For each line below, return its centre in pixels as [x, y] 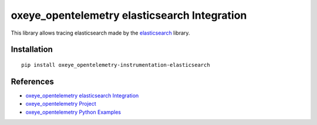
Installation [32, 50]
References [32, 81]
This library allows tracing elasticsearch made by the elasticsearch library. [100, 33]
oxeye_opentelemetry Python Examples [73, 112]
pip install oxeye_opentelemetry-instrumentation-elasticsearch [116, 65]
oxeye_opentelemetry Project [61, 104]
